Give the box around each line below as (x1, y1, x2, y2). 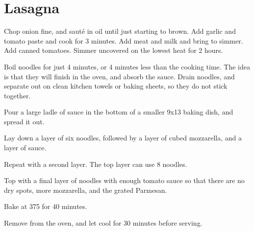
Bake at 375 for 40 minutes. (4, 201, 87, 211)
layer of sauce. (4, 142, 47, 153)
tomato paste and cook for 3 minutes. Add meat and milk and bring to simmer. (4, 35, 243, 46)
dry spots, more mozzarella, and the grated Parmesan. (4, 185, 167, 195)
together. (4, 90, 31, 100)
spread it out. (4, 116, 45, 126)
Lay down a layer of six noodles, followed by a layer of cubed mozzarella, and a (4, 133, 242, 143)
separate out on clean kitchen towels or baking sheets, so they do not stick (4, 81, 228, 91)
